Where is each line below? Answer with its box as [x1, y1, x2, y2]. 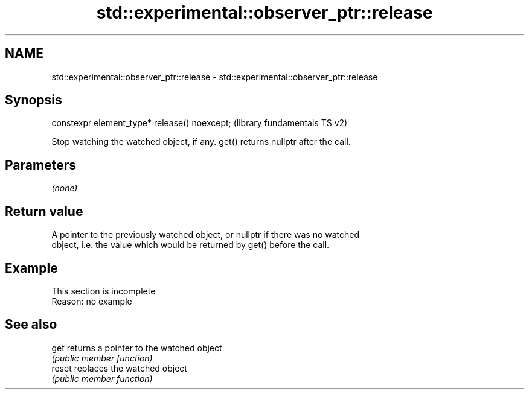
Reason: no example [51, 296, 132, 307]
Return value [5, 203, 83, 219]
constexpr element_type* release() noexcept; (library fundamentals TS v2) [51, 118, 348, 129]
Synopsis [5, 92, 62, 108]
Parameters [5, 157, 76, 173]
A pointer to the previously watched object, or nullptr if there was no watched [51, 229, 360, 240]
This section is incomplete [51, 285, 156, 296]
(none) [51, 183, 78, 194]
